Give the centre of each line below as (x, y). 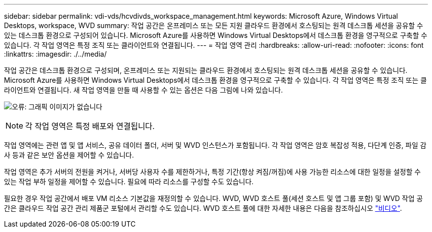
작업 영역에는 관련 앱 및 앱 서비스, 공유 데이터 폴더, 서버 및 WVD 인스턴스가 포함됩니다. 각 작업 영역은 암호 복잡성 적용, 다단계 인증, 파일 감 (215, 145)
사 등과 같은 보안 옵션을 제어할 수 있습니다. (69, 155)
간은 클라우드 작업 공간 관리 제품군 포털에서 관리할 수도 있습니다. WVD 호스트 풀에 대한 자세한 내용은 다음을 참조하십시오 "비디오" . (203, 208)
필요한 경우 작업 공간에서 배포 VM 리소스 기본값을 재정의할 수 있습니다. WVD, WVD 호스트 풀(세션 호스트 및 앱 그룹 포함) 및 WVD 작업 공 (214, 198)
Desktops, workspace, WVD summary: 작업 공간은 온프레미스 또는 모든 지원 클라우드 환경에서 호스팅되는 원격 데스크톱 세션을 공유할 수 (214, 25)
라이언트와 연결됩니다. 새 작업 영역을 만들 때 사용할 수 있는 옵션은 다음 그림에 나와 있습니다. (144, 90)
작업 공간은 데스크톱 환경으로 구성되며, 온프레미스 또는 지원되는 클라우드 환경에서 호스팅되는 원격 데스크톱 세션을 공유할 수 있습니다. (206, 70)
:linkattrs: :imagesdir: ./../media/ (55, 54)
